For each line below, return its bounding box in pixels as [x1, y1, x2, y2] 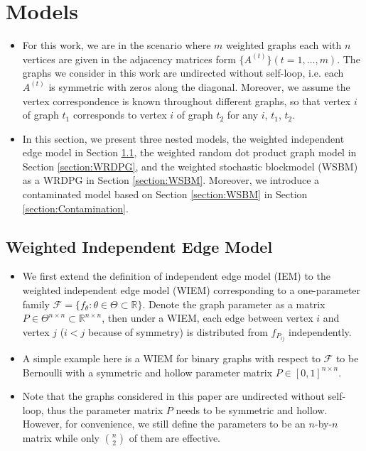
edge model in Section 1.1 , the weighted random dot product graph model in [22, 145, 357, 160]
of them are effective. [129, 430, 220, 445]
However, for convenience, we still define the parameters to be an [22, 416, 306, 431]
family [22, 296, 50, 311]
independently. [289, 324, 352, 339]
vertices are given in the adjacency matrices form [22, 51, 236, 66]
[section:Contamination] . [22, 200, 129, 215]
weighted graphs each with [225, 38, 342, 53]
